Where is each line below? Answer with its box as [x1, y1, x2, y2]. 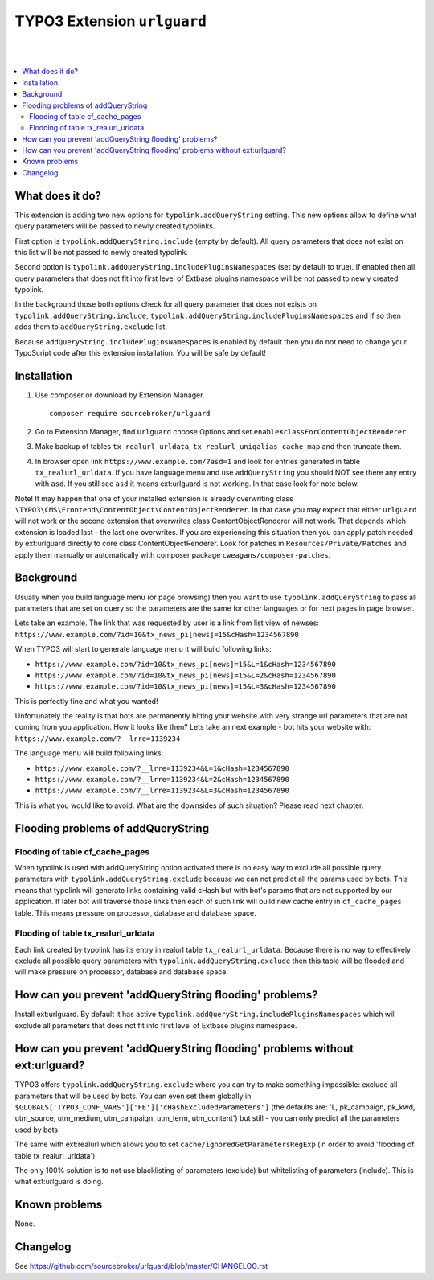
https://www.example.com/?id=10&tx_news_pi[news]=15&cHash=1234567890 [14, 630, 299, 639]
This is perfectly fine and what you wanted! [14, 696, 158, 706]
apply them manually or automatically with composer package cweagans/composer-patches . [14, 549, 331, 559]
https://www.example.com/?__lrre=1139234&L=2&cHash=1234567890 [35, 775, 289, 784]
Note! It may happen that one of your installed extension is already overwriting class [14, 493, 293, 503]
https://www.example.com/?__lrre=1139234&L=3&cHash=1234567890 [35, 786, 289, 796]
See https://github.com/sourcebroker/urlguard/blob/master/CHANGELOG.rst [14, 1261, 268, 1271]
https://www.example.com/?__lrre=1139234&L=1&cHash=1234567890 [35, 763, 289, 772]
